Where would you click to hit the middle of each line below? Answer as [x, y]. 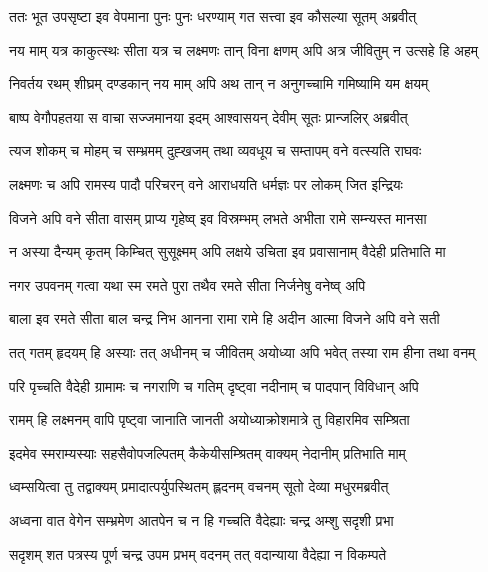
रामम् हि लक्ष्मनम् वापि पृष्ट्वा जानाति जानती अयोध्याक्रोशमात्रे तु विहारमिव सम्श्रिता [209, 419]
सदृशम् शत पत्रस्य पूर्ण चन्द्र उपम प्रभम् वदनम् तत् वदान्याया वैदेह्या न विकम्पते [198, 553]
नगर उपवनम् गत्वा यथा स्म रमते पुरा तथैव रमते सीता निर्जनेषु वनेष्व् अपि [187, 284]
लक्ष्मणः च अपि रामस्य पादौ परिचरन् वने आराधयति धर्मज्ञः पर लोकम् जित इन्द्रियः [206, 183]
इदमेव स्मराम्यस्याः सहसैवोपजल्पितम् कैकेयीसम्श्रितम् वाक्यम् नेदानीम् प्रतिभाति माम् [207, 452]
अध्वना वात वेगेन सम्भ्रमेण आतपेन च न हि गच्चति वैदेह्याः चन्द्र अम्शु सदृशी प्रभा [201, 519]
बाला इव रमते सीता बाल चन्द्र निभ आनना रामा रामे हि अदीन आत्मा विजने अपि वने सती [224, 318]
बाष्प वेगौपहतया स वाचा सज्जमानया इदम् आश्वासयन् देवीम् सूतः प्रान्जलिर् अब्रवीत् [208, 116]
